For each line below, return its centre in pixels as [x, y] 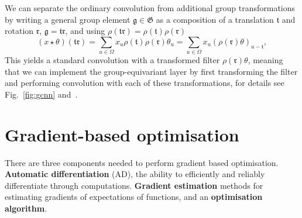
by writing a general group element [68, 19]
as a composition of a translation [215, 19]
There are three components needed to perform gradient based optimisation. [142, 162]
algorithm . [26, 208]
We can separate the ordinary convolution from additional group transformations [150, 8]
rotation [19, 31]
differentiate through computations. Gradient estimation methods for [134, 185]
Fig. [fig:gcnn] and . [41, 94]
